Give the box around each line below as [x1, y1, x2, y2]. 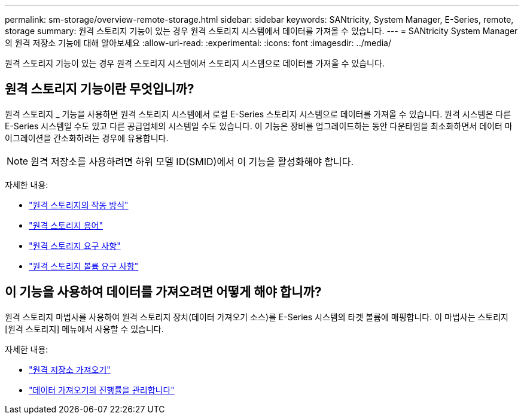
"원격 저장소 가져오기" [29, 364, 111, 375]
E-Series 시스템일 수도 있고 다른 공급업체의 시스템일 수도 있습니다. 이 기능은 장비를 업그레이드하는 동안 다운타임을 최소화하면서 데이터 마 [5, 120, 513, 131]
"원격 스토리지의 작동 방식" [29, 199, 129, 210]
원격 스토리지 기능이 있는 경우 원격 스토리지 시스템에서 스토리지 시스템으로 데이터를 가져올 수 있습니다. [5, 58, 385, 68]
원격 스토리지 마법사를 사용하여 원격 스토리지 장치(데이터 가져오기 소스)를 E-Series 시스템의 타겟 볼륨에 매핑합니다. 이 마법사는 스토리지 [5, 311, 508, 322]
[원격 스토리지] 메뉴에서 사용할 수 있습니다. [5, 323, 164, 334]
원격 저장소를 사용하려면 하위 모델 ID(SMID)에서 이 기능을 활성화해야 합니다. [31, 155, 354, 168]
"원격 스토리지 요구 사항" [29, 240, 121, 251]
